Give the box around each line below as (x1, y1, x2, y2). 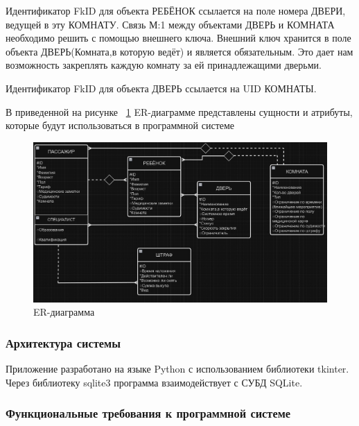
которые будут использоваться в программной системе (6, 118, 235, 133)
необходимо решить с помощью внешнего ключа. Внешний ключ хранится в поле (6, 31, 351, 45)
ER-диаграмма (33, 305, 95, 319)
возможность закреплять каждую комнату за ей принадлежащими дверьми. (6, 58, 322, 72)
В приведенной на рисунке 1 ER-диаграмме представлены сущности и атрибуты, (6, 104, 353, 119)
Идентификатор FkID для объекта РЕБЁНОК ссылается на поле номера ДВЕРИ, (6, 3, 346, 17)
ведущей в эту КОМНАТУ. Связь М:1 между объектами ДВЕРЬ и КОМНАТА (6, 17, 335, 31)
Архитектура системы (6, 334, 121, 351)
